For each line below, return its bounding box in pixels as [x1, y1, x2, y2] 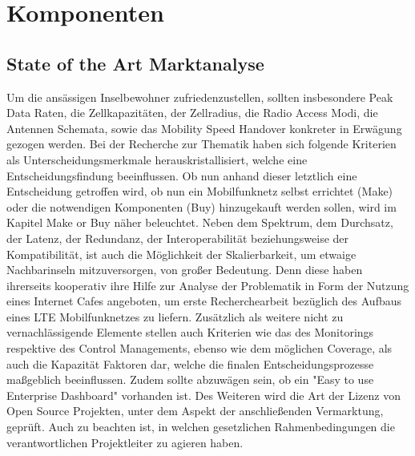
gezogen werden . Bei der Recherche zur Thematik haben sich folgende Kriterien [6, 135, 397, 152]
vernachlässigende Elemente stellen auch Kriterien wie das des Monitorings [6, 324, 374, 341]
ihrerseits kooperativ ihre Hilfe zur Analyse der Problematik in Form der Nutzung [6, 276, 409, 293]
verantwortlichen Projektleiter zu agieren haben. [6, 434, 244, 450]
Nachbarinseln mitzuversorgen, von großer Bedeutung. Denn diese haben [6, 261, 363, 278]
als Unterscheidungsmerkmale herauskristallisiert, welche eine [6, 151, 308, 167]
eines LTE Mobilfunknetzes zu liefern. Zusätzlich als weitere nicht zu [6, 308, 344, 325]
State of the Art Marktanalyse [6, 50, 264, 75]
